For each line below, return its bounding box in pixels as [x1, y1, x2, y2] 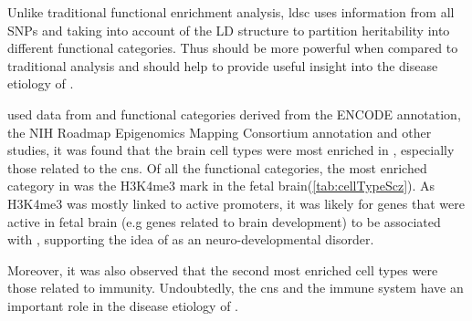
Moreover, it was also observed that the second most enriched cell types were [7, 260, 438, 279]
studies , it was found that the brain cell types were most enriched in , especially [7, 140, 455, 160]
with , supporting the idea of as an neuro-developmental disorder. [7, 230, 374, 249]
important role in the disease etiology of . [7, 295, 239, 315]
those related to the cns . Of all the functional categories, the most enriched [7, 158, 427, 177]
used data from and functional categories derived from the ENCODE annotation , [7, 104, 461, 123]
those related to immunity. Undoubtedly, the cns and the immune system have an [7, 278, 464, 297]
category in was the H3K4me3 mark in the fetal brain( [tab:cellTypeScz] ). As [7, 176, 435, 195]
